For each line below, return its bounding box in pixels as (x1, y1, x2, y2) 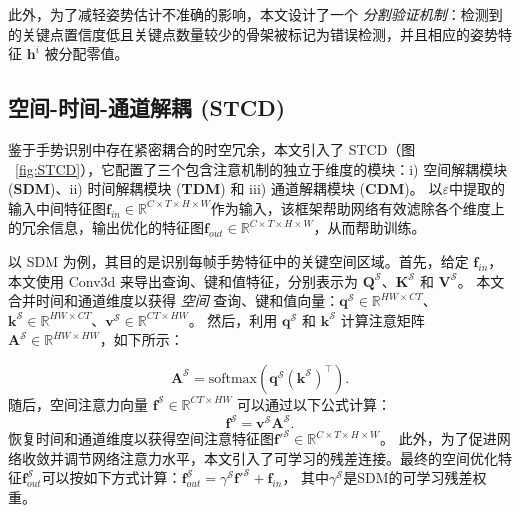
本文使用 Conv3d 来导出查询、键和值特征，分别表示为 (8, 270, 358, 291)
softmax (208, 371, 257, 386)
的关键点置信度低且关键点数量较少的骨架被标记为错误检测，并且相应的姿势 (8, 23, 498, 44)
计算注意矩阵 (340, 309, 425, 330)
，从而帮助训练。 (313, 217, 426, 238)
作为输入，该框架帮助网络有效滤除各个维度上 (210, 197, 505, 218)
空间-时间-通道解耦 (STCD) (8, 92, 286, 123)
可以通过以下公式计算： (237, 393, 392, 414)
